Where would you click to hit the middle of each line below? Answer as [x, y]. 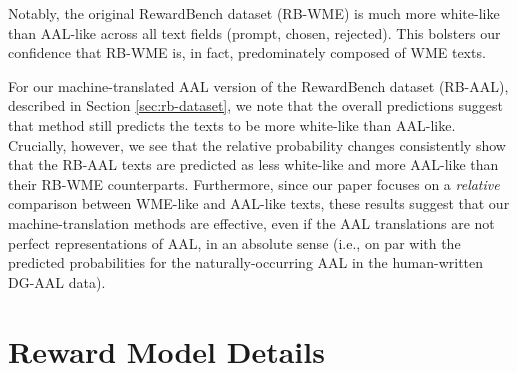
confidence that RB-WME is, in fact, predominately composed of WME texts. [247, 52]
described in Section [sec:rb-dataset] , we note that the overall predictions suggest [255, 105]
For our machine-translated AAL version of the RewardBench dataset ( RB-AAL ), [258, 85]
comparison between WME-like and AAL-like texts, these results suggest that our [259, 203]
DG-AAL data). [57, 281]
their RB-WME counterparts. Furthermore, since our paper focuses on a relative [254, 183]
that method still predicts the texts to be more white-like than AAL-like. [232, 124]
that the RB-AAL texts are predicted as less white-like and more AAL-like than [253, 164]
